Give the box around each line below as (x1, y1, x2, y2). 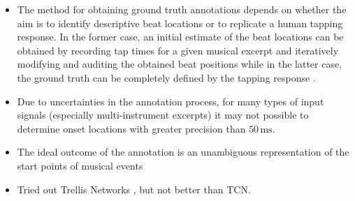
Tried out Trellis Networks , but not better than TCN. (17, 181, 251, 196)
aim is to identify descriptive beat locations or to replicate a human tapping (17, 15, 343, 30)
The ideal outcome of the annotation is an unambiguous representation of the (17, 144, 349, 159)
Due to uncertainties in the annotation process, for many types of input (17, 94, 324, 108)
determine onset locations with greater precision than (17, 121, 246, 135)
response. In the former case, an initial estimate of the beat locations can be (17, 29, 344, 44)
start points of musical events (17, 158, 143, 172)
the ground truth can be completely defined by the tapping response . (17, 70, 316, 84)
